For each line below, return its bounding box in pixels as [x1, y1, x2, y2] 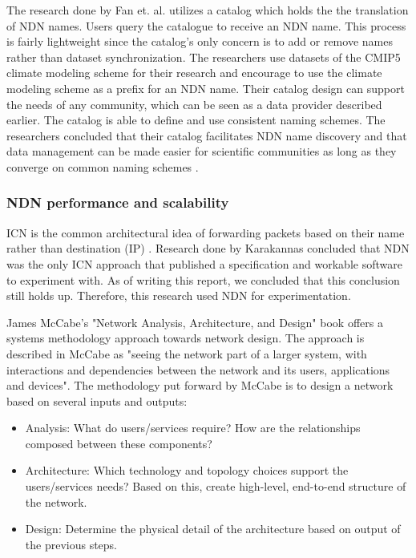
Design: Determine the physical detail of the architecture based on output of [25, 520, 401, 537]
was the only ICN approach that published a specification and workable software [6, 255, 402, 272]
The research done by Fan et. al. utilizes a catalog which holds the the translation [6, 2, 409, 18]
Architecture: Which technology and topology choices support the [25, 462, 349, 479]
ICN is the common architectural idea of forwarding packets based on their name [6, 224, 405, 241]
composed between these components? [25, 435, 212, 451]
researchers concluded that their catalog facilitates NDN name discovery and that [6, 127, 407, 144]
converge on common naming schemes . [6, 158, 199, 175]
